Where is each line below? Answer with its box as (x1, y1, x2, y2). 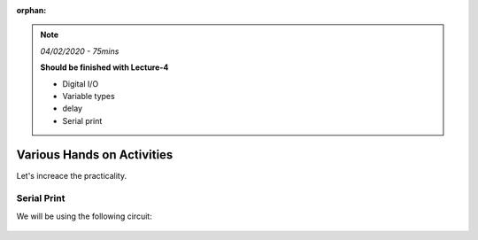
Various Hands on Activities (16, 147, 173, 162)
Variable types (62, 90, 115, 101)
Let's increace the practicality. (16, 170, 127, 181)
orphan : (16, 5, 47, 15)
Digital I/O (62, 78, 99, 89)
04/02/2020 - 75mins (40, 45, 119, 57)
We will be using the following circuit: (16, 211, 152, 221)
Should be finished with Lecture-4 (40, 62, 169, 73)
